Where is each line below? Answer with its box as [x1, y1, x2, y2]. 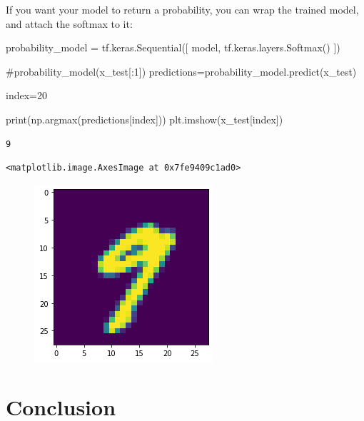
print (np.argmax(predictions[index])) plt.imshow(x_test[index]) [6, 111, 283, 126]
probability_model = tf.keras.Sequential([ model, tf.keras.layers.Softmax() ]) [6, 40, 340, 55]
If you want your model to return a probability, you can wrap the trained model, [6, 2, 359, 16]
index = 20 [6, 88, 47, 103]
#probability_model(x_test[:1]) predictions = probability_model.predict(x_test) [6, 64, 357, 78]
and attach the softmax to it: [6, 16, 133, 31]
